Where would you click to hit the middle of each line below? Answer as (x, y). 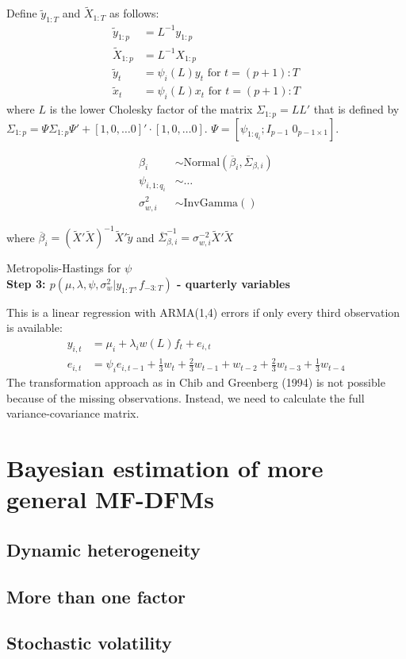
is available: (34, 328)
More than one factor (96, 596)
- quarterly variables (234, 283)
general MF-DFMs (110, 499)
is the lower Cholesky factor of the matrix (151, 109)
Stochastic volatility (89, 643)
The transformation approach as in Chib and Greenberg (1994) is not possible (196, 382)
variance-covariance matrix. (73, 413)
